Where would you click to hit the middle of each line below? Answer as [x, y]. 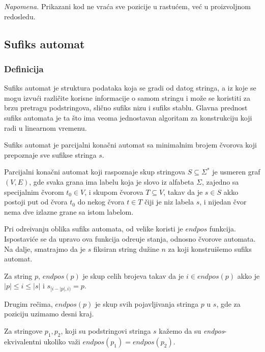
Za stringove [23, 330]
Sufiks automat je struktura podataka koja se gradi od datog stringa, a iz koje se [130, 88]
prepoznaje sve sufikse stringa [50, 154]
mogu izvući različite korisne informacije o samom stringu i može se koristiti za [127, 97]
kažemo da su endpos [192, 330]
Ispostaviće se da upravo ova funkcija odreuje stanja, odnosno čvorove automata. [130, 238]
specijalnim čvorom [34, 192]
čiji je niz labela [169, 202]
